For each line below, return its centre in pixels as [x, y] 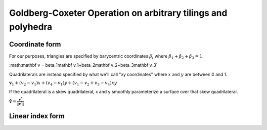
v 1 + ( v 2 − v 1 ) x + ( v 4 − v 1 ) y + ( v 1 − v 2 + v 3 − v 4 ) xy [63, 83]
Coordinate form [35, 44]
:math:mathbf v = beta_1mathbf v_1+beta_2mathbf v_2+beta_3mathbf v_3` [83, 65]
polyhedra [31, 27]
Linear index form [37, 116]
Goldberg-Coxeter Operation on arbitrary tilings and [118, 13]
